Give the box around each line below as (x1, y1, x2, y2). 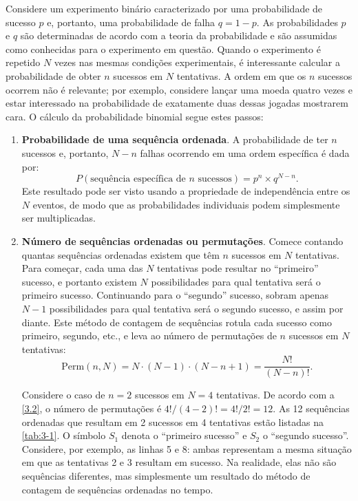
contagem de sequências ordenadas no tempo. (21, 482, 213, 496)
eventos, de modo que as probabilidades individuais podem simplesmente (32, 197, 340, 211)
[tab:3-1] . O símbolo (21, 428, 106, 443)
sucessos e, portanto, (21, 145, 109, 160)
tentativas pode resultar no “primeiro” (157, 261, 319, 275)
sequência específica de (90, 174, 186, 184)
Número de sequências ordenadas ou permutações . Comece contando (21, 233, 344, 248)
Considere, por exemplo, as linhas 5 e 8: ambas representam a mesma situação (21, 441, 352, 456)
